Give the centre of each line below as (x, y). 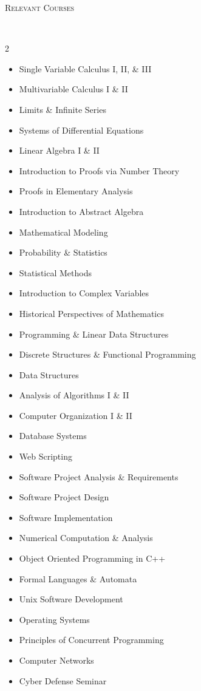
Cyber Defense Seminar (63, 680)
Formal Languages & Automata (78, 578)
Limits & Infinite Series (63, 109)
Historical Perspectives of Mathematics (91, 313)
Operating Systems (54, 619)
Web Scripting (46, 456)
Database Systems (53, 436)
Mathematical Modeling (63, 232)
